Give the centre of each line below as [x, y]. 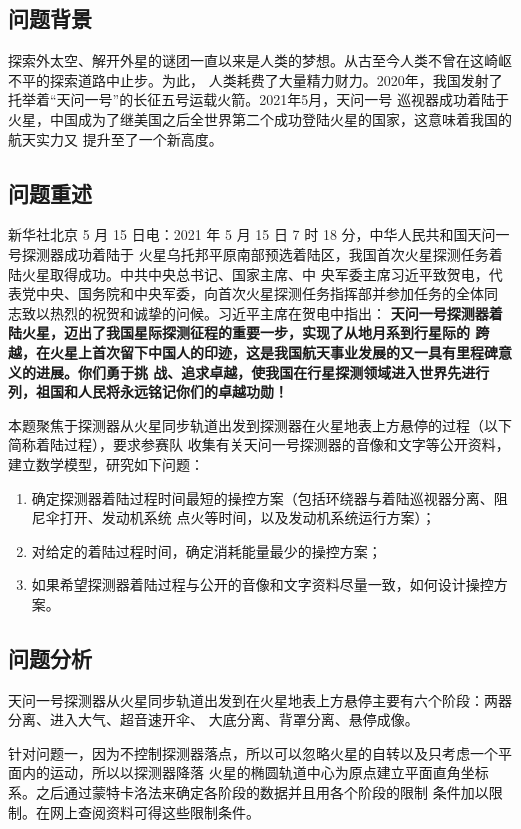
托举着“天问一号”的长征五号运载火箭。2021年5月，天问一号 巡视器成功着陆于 [258, 99]
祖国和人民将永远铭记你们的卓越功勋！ [161, 391]
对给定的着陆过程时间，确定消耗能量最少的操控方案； [206, 550]
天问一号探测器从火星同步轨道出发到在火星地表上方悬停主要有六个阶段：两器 [260, 699]
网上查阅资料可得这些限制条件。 [154, 811]
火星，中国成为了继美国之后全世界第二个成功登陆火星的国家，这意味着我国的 [260, 118]
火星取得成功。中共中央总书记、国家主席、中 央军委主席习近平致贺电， [255, 273]
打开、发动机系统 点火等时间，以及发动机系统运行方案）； [247, 517]
